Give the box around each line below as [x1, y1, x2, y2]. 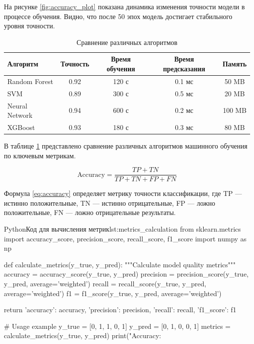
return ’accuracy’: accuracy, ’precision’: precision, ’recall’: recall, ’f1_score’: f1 [4, 304, 236, 315]
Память [222, 59, 247, 69]
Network [7, 110, 33, 120]
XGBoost [7, 122, 35, 132]
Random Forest [7, 76, 53, 86]
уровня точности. [4, 21, 55, 31]
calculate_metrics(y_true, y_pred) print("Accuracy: [4, 330, 161, 341]
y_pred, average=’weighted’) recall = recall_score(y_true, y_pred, [4, 279, 207, 289]
